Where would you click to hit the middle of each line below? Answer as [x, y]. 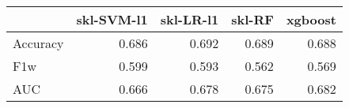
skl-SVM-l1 [112, 19]
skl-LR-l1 [190, 19]
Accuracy [38, 43]
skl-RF [252, 19]
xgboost [311, 19]
